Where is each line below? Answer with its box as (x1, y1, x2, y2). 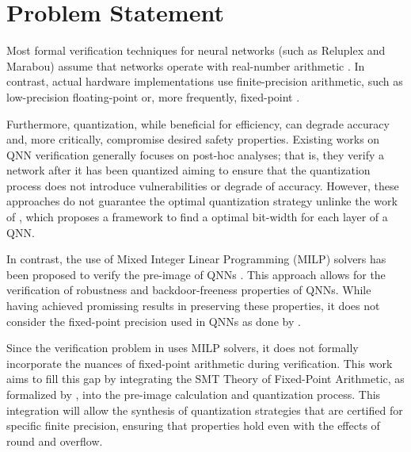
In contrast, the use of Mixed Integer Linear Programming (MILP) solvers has (6, 251, 386, 267)
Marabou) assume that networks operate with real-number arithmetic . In (6, 57, 365, 74)
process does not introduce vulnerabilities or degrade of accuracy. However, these (6, 177, 399, 193)
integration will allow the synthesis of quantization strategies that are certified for (6, 401, 403, 418)
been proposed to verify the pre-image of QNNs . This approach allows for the (6, 266, 386, 282)
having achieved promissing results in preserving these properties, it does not (6, 297, 380, 314)
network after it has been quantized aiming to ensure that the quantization (6, 162, 371, 178)
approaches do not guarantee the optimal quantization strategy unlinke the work (6, 193, 398, 209)
